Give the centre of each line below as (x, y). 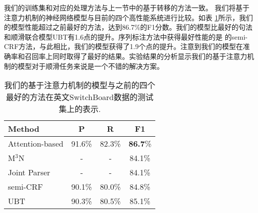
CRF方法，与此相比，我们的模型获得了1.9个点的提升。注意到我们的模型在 (124, 46)
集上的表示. (80, 109)
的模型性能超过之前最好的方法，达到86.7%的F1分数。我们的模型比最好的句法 (128, 27)
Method (24, 129)
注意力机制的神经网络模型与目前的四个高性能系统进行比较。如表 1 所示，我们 (129, 17)
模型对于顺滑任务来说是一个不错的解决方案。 (91, 66)
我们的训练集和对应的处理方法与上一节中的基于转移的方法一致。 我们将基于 (127, 7)
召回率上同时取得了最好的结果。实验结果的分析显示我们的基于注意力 (136, 56)
